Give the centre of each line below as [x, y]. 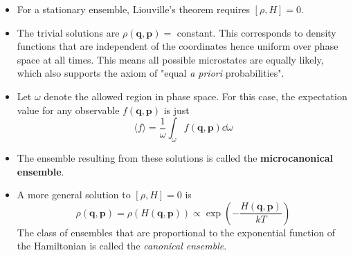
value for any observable [68, 110]
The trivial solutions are [68, 32]
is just [176, 110]
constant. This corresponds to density [256, 32]
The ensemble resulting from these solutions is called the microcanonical [175, 157]
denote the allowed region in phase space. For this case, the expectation [196, 96]
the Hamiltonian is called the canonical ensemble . [122, 246]
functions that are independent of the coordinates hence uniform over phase [178, 46]
